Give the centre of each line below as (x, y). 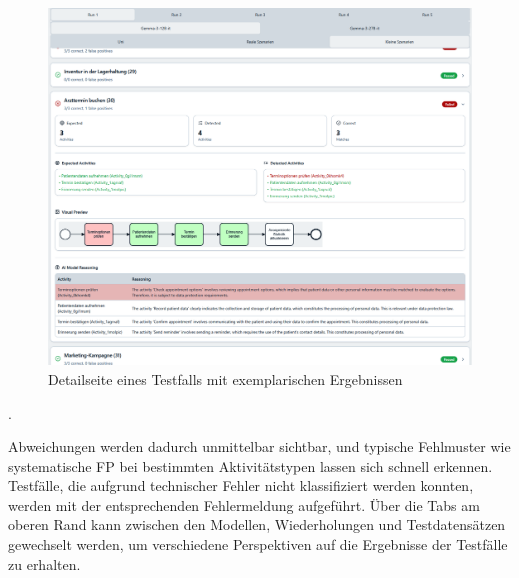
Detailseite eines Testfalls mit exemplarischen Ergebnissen (225, 378)
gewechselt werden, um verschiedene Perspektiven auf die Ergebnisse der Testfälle (258, 544)
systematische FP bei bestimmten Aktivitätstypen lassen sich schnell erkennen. (250, 465)
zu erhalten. (44, 563)
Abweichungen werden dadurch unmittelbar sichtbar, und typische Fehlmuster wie (259, 446)
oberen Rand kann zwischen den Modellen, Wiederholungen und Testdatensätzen (257, 524)
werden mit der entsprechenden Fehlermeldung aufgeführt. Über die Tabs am (244, 504)
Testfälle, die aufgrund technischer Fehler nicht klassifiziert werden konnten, (241, 485)
